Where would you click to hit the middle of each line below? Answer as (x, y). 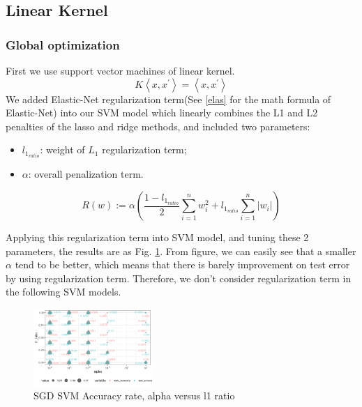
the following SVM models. (63, 292)
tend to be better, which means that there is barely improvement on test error (182, 264)
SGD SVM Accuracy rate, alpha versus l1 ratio (134, 396)
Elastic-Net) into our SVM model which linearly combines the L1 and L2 (162, 113)
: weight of (62, 149)
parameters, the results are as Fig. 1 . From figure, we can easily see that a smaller (181, 251)
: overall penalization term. (86, 174)
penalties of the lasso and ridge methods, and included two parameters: (158, 126)
